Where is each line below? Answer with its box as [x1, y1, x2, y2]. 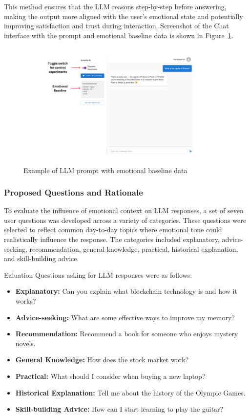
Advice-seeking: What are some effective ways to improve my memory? [15, 312, 235, 322]
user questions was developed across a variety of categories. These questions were [4, 215, 246, 225]
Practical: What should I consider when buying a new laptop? [15, 371, 206, 381]
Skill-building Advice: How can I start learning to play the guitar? [15, 404, 224, 414]
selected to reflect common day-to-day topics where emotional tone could [4, 224, 222, 235]
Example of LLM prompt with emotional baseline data [23, 165, 187, 176]
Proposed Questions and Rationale [4, 186, 143, 198]
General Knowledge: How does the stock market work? [15, 354, 189, 365]
